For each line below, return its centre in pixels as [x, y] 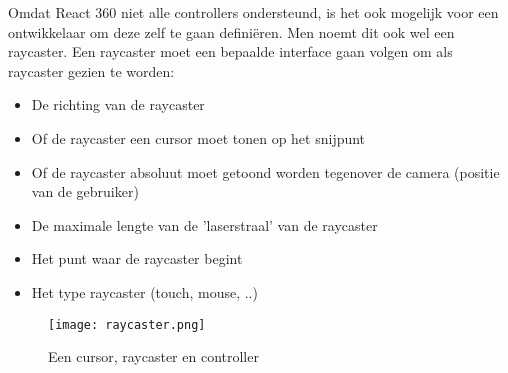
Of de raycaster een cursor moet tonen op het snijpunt [198, 137]
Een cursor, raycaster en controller [153, 356]
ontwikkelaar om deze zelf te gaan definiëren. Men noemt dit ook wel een [231, 31]
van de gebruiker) [85, 191]
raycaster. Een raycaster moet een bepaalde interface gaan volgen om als [230, 51]
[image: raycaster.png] [127, 324]
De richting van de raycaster [118, 104]
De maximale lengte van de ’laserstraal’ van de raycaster [204, 224]
